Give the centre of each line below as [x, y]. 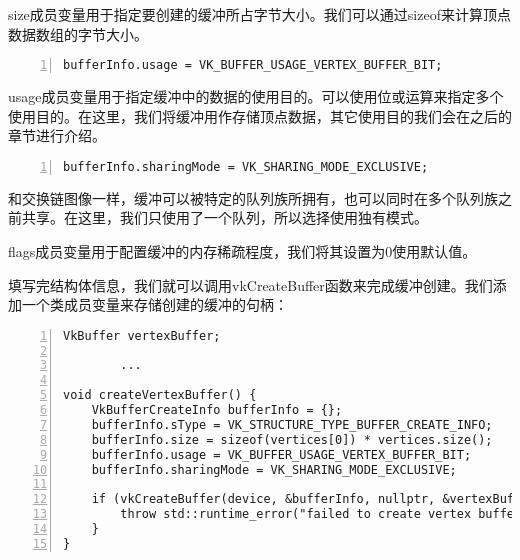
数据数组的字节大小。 [78, 33]
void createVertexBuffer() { [160, 395]
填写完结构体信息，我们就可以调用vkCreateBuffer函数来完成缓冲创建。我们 [250, 284]
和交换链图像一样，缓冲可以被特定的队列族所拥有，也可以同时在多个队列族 [253, 197]
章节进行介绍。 [57, 135]
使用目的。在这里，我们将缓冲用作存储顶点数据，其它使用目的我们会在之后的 [260, 115]
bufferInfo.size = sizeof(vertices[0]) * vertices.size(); [292, 439]
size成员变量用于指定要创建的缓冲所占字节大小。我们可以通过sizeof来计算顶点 [259, 14]
